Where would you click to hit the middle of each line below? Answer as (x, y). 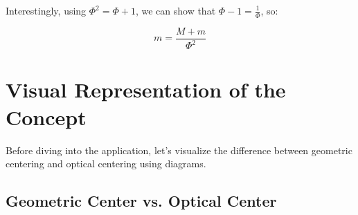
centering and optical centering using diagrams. (106, 163)
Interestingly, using (46, 10)
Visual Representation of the (146, 90)
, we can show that (176, 10)
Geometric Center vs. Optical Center (141, 201)
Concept (46, 116)
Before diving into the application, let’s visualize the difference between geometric (179, 150)
